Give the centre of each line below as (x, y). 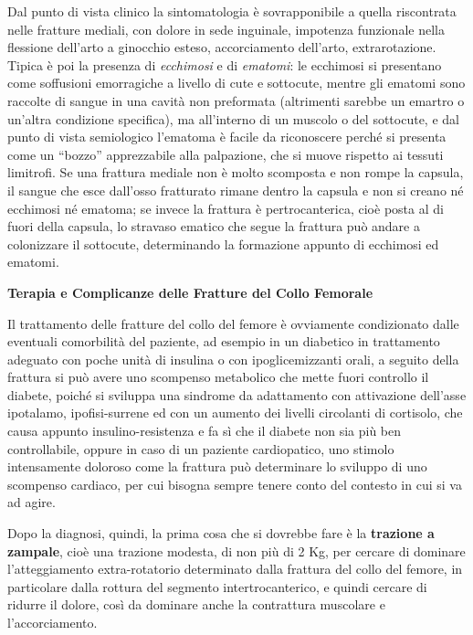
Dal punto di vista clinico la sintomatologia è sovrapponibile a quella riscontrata (232, 11)
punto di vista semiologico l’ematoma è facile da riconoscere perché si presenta (227, 137)
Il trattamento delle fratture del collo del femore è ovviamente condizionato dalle (233, 323)
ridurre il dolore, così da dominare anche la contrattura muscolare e (196, 604)
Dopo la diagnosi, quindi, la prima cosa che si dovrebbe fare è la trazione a (221, 533)
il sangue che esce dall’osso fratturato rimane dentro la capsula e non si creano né (236, 190)
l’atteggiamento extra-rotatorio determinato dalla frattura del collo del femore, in (235, 569)
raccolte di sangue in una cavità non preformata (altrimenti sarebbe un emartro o (236, 100)
